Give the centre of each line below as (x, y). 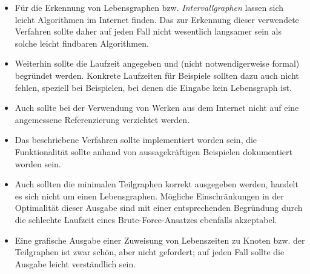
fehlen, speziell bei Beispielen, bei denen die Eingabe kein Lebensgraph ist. (153, 87)
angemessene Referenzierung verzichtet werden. (102, 119)
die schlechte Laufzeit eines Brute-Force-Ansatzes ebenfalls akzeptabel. (146, 219)
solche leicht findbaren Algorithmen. (82, 43)
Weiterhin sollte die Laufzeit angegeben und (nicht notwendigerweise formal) (157, 63)
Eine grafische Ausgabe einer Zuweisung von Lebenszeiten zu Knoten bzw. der (160, 240)
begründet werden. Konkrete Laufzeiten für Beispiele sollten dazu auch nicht (157, 75)
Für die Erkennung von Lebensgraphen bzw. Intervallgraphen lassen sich (149, 7)
